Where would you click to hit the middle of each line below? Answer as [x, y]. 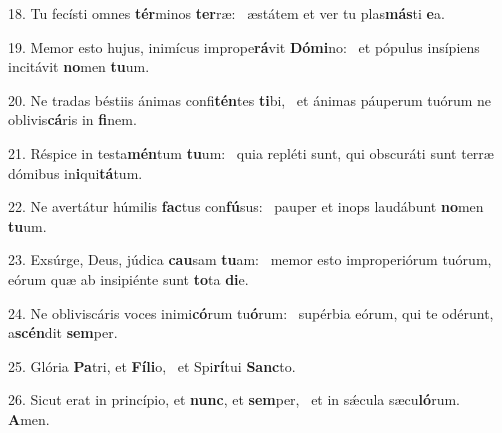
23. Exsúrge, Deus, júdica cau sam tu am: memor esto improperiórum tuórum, [250, 259]
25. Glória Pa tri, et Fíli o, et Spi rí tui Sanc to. [152, 365]
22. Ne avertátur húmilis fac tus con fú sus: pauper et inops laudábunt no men [246, 206]
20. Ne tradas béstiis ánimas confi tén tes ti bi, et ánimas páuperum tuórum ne [250, 99]
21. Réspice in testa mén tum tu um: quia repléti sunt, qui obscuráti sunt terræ [251, 152]
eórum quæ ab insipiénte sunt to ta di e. [128, 278]
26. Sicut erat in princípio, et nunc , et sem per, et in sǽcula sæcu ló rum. [234, 399]
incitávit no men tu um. [79, 66]
